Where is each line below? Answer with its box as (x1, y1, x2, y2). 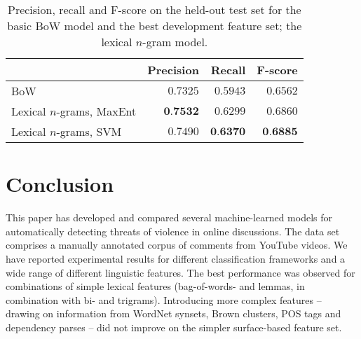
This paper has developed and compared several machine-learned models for (6, 210, 332, 225)
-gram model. (142, 34, 208, 50)
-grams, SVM (56, 123, 122, 139)
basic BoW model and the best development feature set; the (7, 18, 302, 34)
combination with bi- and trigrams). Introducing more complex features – (6, 292, 322, 307)
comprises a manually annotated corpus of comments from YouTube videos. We (6, 237, 348, 252)
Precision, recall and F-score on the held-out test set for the (7, 1, 301, 18)
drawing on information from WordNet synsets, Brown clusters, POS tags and (6, 306, 341, 321)
